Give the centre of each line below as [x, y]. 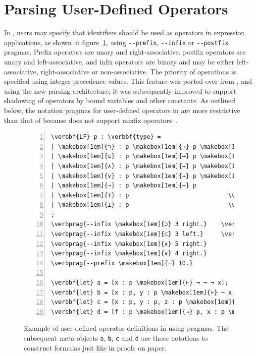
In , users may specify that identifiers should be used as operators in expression [125, 32]
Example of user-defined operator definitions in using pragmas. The [126, 328]
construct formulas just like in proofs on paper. [95, 347]
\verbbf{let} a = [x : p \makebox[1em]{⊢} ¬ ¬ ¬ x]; [140, 283]
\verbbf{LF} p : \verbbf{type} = [106, 137]
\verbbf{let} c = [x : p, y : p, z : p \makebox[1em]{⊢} [147, 302]
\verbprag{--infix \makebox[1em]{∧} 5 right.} [129, 244]
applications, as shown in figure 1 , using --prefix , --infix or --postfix [116, 42]
